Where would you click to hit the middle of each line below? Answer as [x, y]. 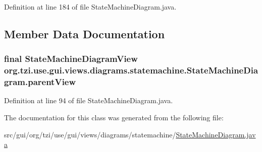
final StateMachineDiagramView [71, 59]
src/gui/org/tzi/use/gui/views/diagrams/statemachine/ [90, 134]
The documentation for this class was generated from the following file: [114, 118]
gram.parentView [40, 82]
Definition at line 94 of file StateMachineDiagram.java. [89, 100]
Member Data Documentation [85, 33]
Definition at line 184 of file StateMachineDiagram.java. [90, 7]
